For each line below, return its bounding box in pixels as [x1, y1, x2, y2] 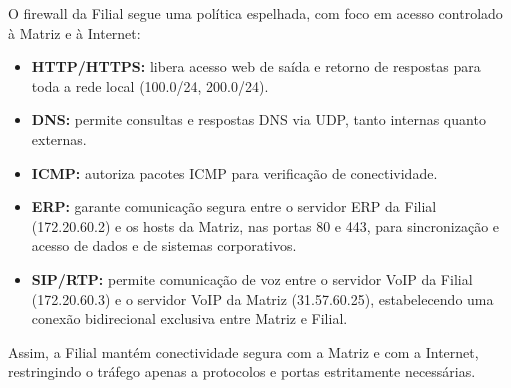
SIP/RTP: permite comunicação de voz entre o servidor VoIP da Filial [31, 268, 473, 289]
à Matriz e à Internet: [8, 22, 141, 43]
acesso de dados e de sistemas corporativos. [31, 235, 297, 256]
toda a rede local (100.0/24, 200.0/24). [31, 75, 269, 96]
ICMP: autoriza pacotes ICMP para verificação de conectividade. [31, 162, 438, 183]
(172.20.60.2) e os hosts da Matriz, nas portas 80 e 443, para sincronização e [31, 215, 500, 236]
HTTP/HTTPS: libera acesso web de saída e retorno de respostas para [31, 56, 481, 77]
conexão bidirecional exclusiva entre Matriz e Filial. [31, 308, 348, 329]
